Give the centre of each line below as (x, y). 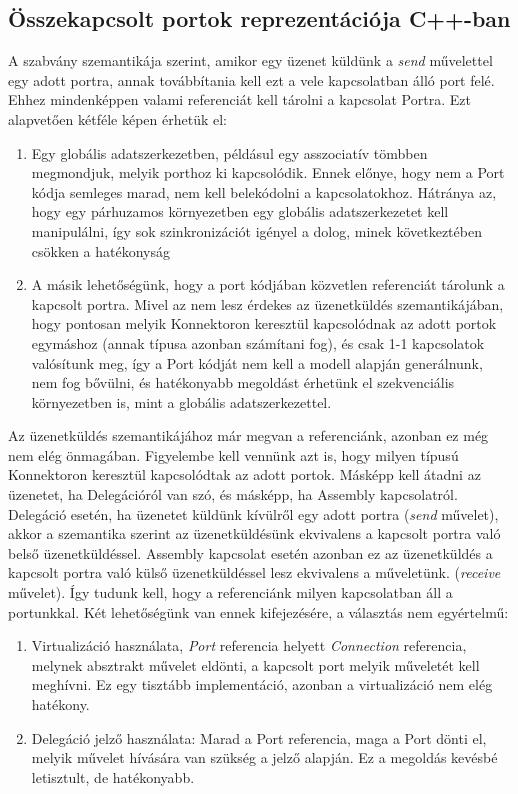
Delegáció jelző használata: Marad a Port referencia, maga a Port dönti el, (259, 737)
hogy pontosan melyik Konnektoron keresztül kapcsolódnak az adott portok (264, 323)
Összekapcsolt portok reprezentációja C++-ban (259, 18)
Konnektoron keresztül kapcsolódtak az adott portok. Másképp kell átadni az (244, 474)
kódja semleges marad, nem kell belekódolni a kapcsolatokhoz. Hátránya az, (264, 191)
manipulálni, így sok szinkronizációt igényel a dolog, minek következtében (256, 230)
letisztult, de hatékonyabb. (113, 776)
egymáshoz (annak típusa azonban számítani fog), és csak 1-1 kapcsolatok (258, 342)
